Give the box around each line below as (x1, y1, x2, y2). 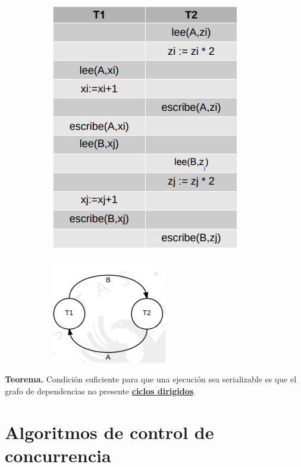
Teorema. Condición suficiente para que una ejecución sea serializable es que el (5, 373, 297, 385)
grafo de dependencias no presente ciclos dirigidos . (5, 384, 196, 397)
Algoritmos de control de (5, 419, 214, 444)
